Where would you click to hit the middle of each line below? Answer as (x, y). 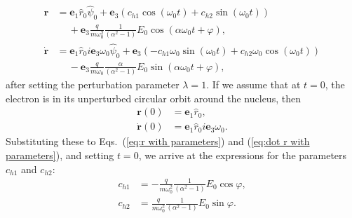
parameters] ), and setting (60, 155)
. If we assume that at (253, 84)
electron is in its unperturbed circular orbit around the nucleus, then (153, 98)
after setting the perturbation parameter (93, 84)
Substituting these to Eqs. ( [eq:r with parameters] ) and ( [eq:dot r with (158, 141)
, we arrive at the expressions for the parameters (243, 155)
